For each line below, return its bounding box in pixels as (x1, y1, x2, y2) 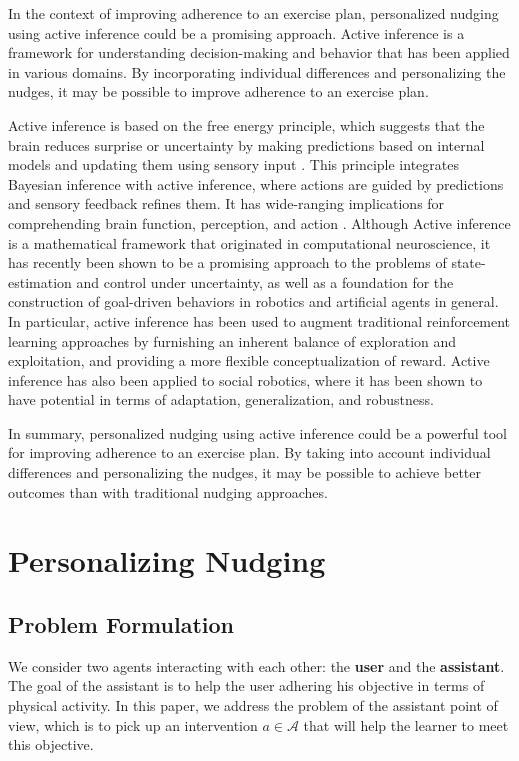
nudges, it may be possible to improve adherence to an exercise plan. (8, 81, 429, 102)
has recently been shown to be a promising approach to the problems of (8, 252, 447, 273)
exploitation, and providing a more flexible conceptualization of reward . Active (8, 350, 490, 371)
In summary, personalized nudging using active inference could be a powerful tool (8, 422, 507, 443)
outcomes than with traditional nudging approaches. (8, 481, 328, 502)
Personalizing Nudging (8, 540, 326, 581)
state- (451, 252, 486, 273)
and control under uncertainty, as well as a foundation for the (76, 271, 454, 292)
